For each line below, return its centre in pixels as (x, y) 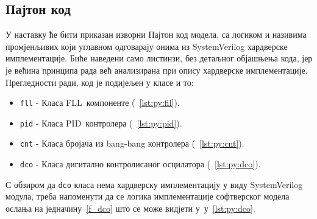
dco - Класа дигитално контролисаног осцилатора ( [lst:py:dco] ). (140, 164)
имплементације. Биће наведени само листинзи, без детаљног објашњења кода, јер (159, 58)
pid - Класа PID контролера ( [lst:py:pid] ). (101, 123)
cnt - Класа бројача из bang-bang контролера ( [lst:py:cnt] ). (132, 143)
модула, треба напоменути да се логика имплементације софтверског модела (148, 196)
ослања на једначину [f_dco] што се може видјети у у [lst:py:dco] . (130, 208)
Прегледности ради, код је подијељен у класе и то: (100, 82)
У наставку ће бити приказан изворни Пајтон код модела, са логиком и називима (156, 34)
